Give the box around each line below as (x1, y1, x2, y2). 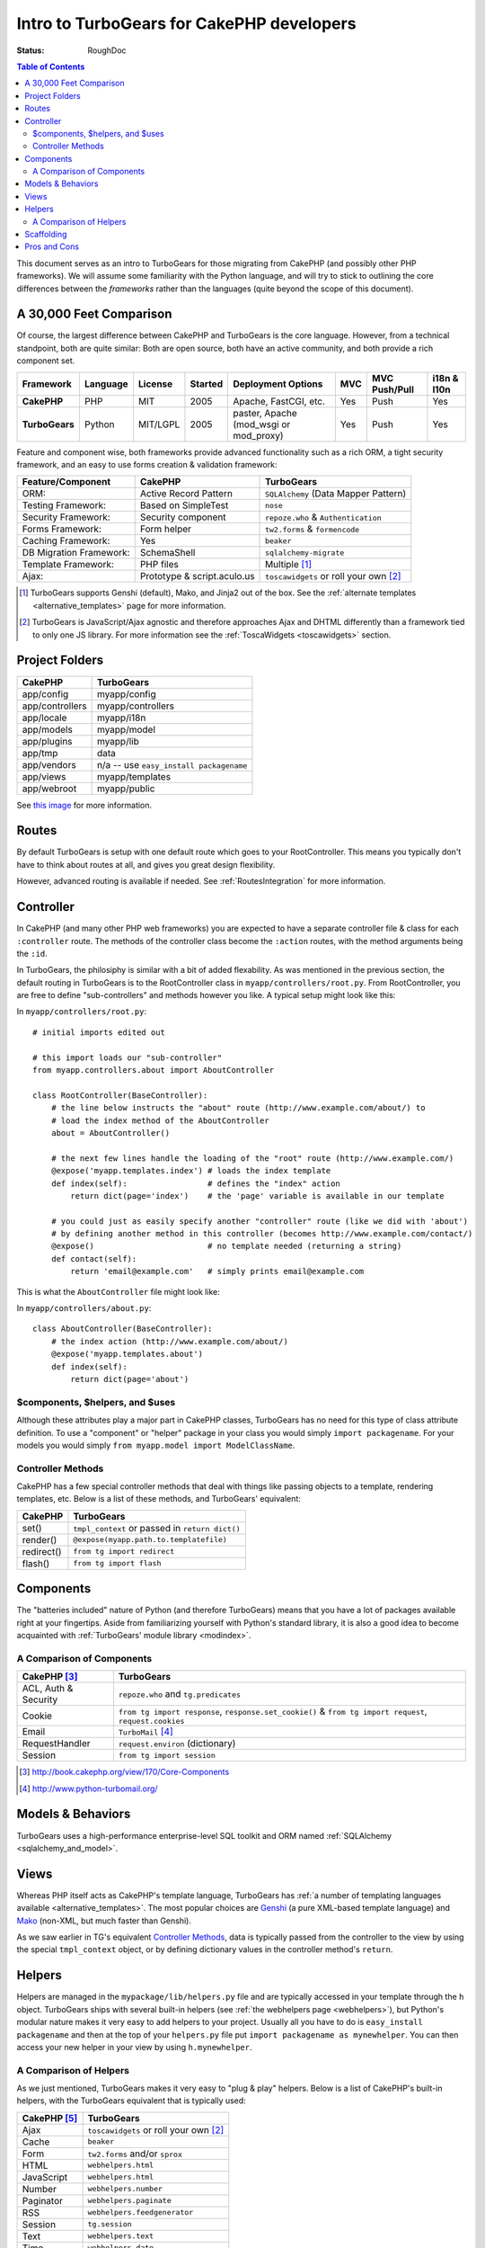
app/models (22, 723, 74, 736)
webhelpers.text (87, 2231, 154, 2241)
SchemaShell (139, 547, 196, 559)
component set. (16, 355, 75, 366)
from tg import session (118, 1750, 216, 1760)
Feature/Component (22, 476, 111, 488)
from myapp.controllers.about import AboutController (32, 1066, 274, 1075)
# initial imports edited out (32, 1027, 166, 1038)
